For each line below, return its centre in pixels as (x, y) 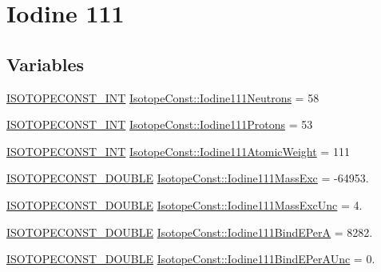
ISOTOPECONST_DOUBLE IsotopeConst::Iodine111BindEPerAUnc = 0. (191, 259)
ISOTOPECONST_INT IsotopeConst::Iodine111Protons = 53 (160, 124)
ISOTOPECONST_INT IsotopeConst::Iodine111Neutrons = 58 (163, 97)
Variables (46, 64)
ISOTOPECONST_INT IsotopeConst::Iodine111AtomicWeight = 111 (178, 151)
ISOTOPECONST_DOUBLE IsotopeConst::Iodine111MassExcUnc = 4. (185, 204)
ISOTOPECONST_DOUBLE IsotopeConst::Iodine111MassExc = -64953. (188, 178)
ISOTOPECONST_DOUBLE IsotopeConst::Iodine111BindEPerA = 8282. (190, 232)
